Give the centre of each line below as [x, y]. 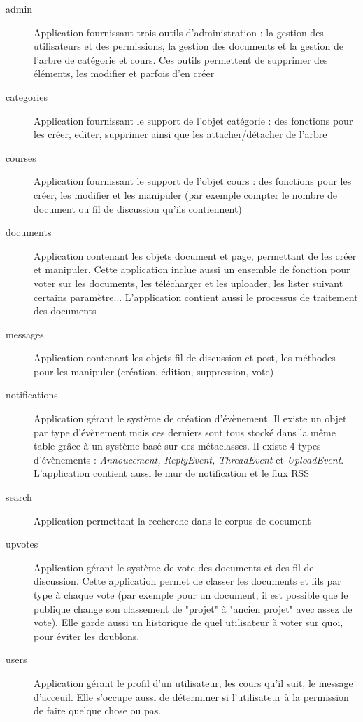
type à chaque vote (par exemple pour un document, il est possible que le [191, 595]
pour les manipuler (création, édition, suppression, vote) [154, 371]
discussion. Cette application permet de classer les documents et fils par [187, 581]
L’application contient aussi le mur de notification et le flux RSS [172, 473]
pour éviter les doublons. [87, 636]
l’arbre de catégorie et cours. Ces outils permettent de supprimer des [181, 59]
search [19, 497]
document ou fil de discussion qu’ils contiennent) [138, 208]
